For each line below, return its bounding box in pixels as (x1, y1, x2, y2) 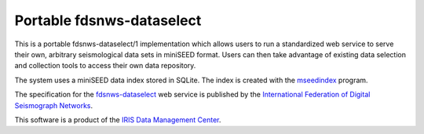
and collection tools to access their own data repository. (14, 61, 196, 71)
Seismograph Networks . (14, 100, 93, 110)
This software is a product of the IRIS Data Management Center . (14, 114, 221, 125)
